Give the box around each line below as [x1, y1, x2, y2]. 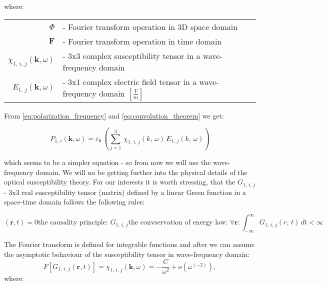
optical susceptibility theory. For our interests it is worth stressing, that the [4, 176, 235, 187]
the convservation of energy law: [128, 219, 228, 226]
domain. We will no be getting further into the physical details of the [35, 166, 247, 177]
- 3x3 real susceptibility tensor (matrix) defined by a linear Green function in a [4, 186, 246, 197]
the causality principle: [38, 219, 108, 226]
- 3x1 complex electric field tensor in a [62, 75, 197, 87]
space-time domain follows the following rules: [4, 196, 145, 207]
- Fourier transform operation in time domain [62, 35, 222, 47]
